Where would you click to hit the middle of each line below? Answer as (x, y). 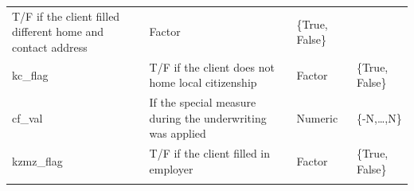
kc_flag (30, 74)
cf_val (27, 117)
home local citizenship (203, 82)
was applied (178, 133)
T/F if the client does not (212, 66)
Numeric (317, 117)
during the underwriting (208, 117)
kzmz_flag (37, 161)
